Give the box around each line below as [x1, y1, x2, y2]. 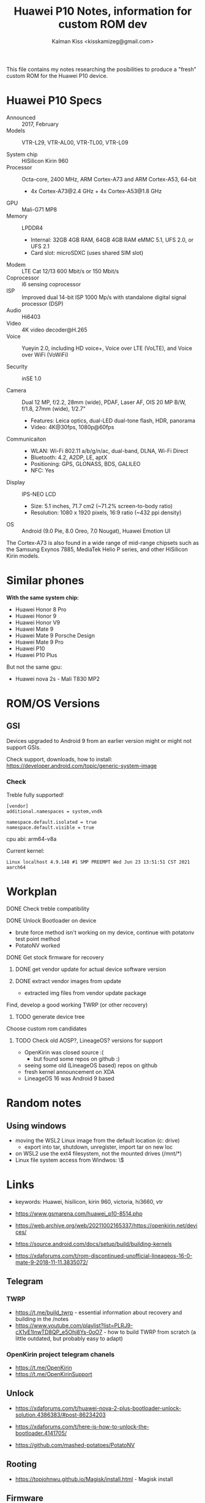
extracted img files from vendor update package [24, 989, 147, 997]
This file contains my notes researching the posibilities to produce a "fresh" [6, 66, 197, 73]
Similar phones [6, 574, 84, 588]
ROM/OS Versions [6, 697, 100, 710]
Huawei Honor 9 [15, 612, 57, 620]
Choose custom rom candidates [6, 1025, 87, 1032]
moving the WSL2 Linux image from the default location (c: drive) [15, 1137, 181, 1144]
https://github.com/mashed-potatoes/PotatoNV [15, 1441, 135, 1448]
